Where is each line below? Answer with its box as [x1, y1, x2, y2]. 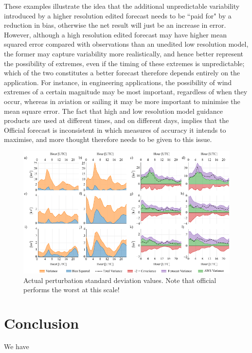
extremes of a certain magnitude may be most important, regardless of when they [4, 87, 248, 97]
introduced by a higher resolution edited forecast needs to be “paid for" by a [4, 10, 232, 20]
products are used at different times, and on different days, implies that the [4, 115, 229, 125]
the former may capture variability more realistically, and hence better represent [4, 48, 244, 58]
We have [4, 341, 29, 351]
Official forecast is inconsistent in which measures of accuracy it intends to [4, 124, 226, 135]
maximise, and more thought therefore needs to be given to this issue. [4, 134, 212, 144]
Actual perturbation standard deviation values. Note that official [23, 275, 216, 285]
